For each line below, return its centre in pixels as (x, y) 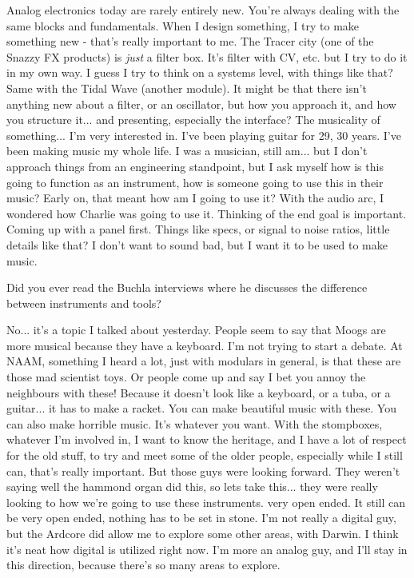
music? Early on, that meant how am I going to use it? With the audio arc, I (195, 198)
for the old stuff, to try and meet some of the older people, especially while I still (205, 455)
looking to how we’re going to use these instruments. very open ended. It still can (206, 502)
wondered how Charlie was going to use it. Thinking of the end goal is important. (207, 213)
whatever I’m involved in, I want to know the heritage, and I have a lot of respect (207, 439)
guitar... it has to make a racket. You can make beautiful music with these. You (201, 408)
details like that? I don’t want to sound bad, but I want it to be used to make (197, 244)
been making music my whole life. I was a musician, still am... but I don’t (187, 151)
